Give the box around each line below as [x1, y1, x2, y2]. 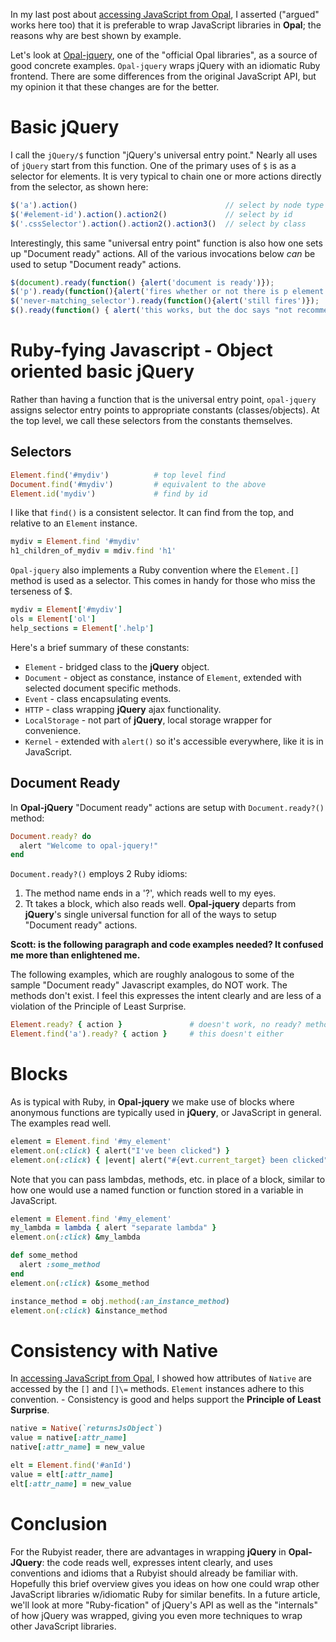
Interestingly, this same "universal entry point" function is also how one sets [10, 237, 323, 249]
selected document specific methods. [24, 682, 182, 694]
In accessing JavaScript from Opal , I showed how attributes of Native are [10, 1372, 312, 1384]
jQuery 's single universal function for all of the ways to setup [24, 909, 277, 921]
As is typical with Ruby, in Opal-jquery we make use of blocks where [10, 1095, 295, 1108]
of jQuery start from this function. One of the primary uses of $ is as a [10, 159, 297, 171]
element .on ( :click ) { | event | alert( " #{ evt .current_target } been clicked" [10, 1155, 329, 1165]
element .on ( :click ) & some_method [10, 1278, 150, 1288]
